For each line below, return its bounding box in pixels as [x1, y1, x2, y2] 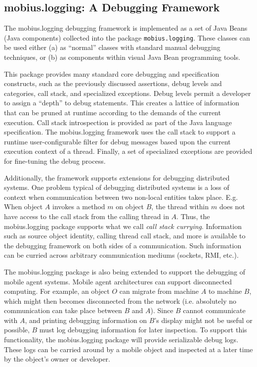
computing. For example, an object [4, 286, 110, 296]
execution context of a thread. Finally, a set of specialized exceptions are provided [4, 146, 253, 156]
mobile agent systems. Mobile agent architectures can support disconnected [4, 276, 232, 286]
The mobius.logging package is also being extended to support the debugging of [4, 266, 246, 276]
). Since [150, 305, 173, 316]
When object [4, 201, 43, 212]
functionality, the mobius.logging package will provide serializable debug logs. [4, 334, 239, 345]
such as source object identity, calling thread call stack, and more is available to [4, 230, 246, 241]
